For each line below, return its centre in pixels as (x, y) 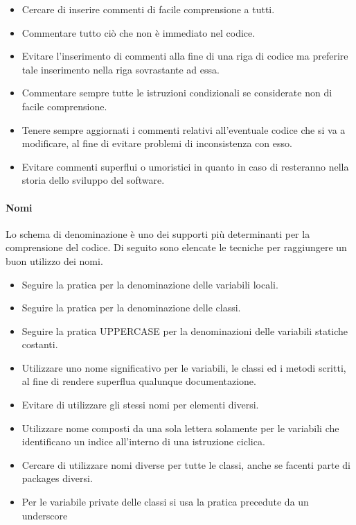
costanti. (40, 344)
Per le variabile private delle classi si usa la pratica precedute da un (165, 502)
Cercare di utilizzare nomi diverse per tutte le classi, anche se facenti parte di (186, 464)
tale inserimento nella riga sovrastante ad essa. (121, 69)
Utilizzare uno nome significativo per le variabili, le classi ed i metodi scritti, (184, 367)
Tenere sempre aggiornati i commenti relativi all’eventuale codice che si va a (184, 129)
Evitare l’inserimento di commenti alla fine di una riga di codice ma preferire (185, 56)
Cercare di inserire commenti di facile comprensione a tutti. (148, 9)
